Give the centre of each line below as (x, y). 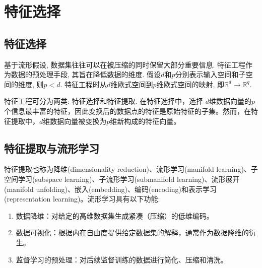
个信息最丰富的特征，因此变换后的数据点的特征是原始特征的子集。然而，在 (127, 111)
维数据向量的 (231, 101)
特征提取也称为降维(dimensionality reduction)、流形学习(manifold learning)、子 (131, 169)
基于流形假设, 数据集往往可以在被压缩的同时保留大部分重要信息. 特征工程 (125, 64)
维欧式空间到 (132, 84)
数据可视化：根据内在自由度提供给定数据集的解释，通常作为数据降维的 (132, 232)
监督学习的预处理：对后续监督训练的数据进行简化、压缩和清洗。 (122, 259)
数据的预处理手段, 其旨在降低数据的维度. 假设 (86, 74)
